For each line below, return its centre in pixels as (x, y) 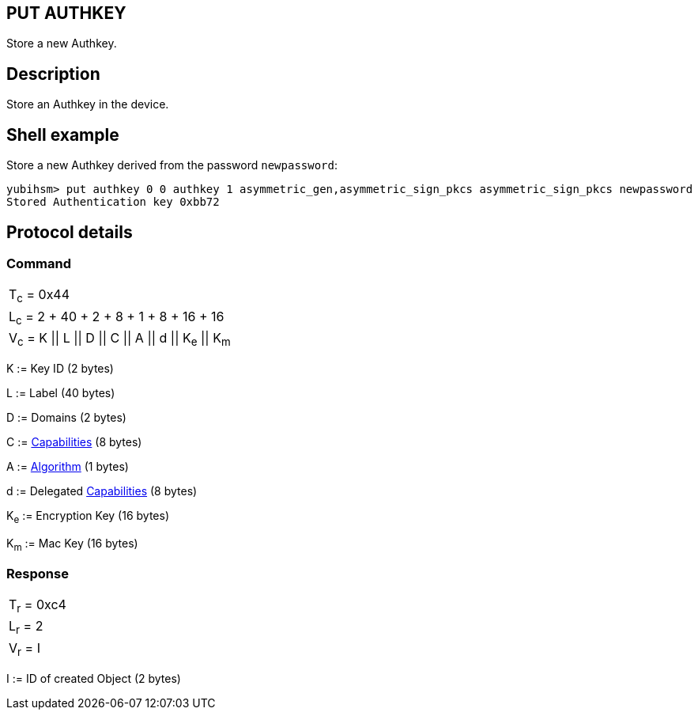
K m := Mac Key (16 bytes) (72, 544)
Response (38, 573)
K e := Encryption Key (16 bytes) (88, 517)
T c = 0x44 (40, 296)
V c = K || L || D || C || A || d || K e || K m (120, 339)
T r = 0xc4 (38, 606)
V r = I (25, 649)
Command (39, 263)
